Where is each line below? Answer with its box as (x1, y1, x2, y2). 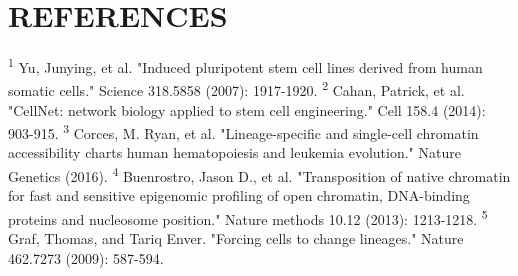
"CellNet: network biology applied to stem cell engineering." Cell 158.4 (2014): (8, 99, 486, 120)
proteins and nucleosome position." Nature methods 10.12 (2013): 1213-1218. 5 (8, 205, 488, 229)
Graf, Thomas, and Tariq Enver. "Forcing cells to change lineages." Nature (8, 228, 464, 249)
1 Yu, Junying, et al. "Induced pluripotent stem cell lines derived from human (8, 54, 483, 77)
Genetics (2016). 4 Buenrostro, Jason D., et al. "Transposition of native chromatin (8, 163, 511, 186)
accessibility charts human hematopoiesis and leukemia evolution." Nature (8, 142, 461, 163)
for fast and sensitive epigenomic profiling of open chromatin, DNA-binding (8, 185, 470, 206)
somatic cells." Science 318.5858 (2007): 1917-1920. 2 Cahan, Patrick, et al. (8, 77, 465, 101)
